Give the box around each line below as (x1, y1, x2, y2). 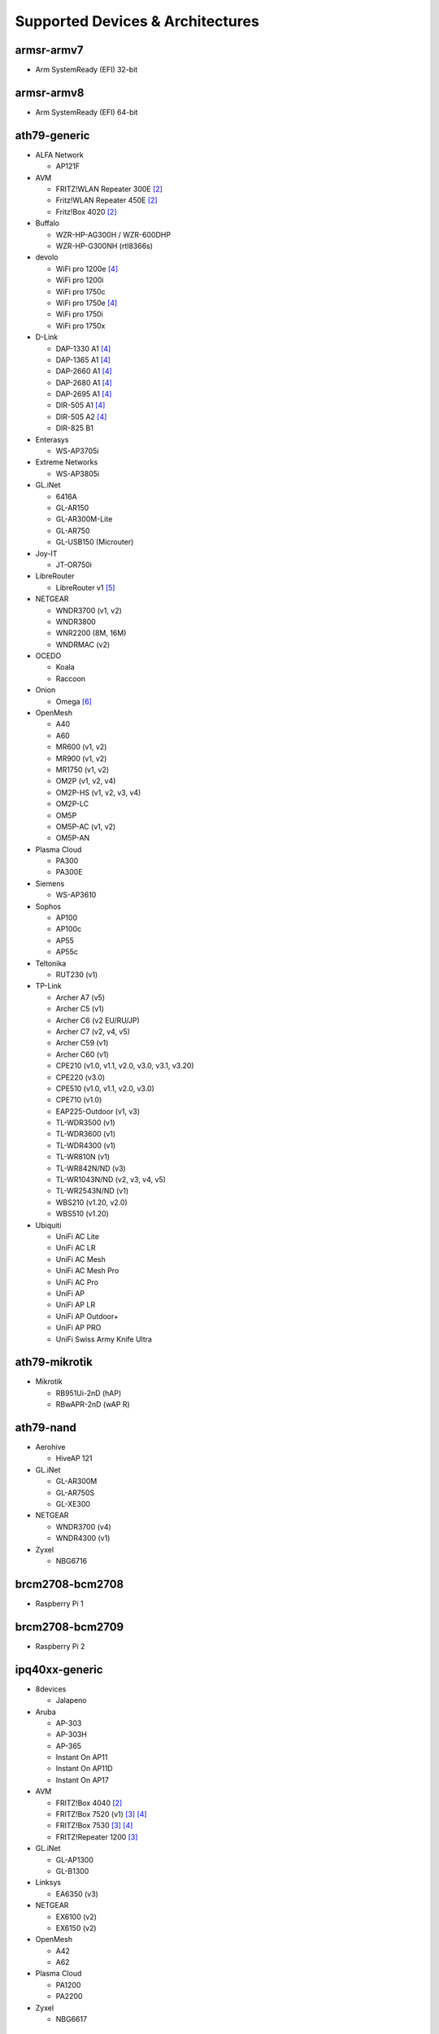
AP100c (55, 924, 81, 934)
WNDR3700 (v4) (55, 1521, 111, 1531)
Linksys (35, 1878, 61, 1888)
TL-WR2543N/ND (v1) (55, 1186, 129, 1196)
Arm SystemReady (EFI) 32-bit (35, 65, 138, 75)
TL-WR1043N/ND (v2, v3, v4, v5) (55, 1175, 167, 1185)
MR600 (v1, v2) (55, 742, 107, 752)
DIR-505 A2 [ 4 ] (55, 412, 107, 421)
